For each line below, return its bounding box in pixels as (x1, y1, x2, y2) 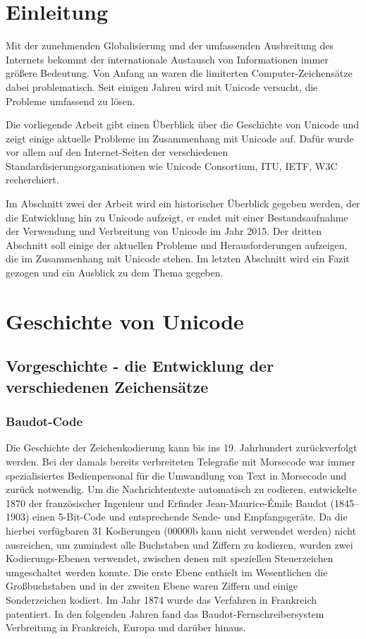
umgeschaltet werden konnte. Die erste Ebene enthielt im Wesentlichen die (6, 564, 328, 579)
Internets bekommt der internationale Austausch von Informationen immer (6, 51, 329, 66)
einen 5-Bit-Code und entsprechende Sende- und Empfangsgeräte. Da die (32, 509, 348, 524)
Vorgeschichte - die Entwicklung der (6, 355, 274, 377)
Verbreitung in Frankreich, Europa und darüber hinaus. (6, 620, 246, 635)
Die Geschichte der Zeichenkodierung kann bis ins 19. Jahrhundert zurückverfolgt (6, 440, 358, 455)
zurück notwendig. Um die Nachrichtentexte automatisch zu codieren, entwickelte (6, 482, 357, 497)
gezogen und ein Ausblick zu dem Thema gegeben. (6, 265, 224, 280)
